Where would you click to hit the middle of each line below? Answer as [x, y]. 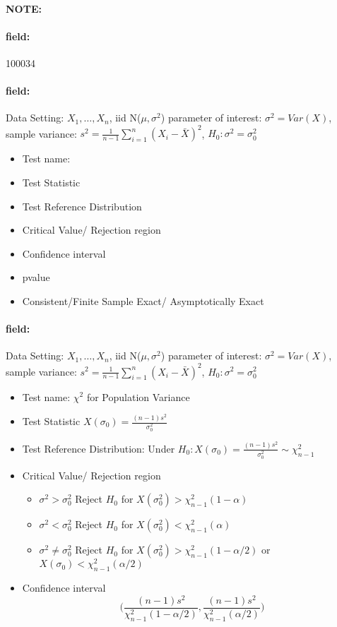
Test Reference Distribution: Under [99, 448]
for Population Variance [138, 396]
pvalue [36, 277]
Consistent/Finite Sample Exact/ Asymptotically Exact [143, 301]
